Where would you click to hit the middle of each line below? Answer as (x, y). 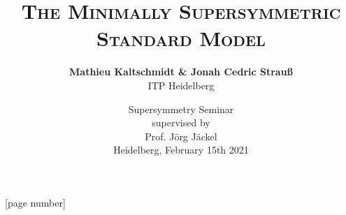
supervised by (181, 123)
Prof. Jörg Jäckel (181, 136)
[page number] (35, 202)
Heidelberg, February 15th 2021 (181, 150)
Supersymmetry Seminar (181, 109)
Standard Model (181, 38)
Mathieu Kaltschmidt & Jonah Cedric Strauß (181, 72)
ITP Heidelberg (181, 85)
